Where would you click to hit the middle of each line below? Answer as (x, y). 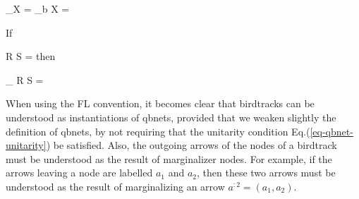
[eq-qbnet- (331, 131)
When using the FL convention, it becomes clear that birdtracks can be (160, 103)
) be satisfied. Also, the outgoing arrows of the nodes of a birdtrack (191, 145)
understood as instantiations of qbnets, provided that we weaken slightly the (171, 117)
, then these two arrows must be (266, 173)
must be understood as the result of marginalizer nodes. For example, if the (169, 158)
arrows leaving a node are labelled (79, 173)
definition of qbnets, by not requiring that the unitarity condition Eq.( (158, 131)
